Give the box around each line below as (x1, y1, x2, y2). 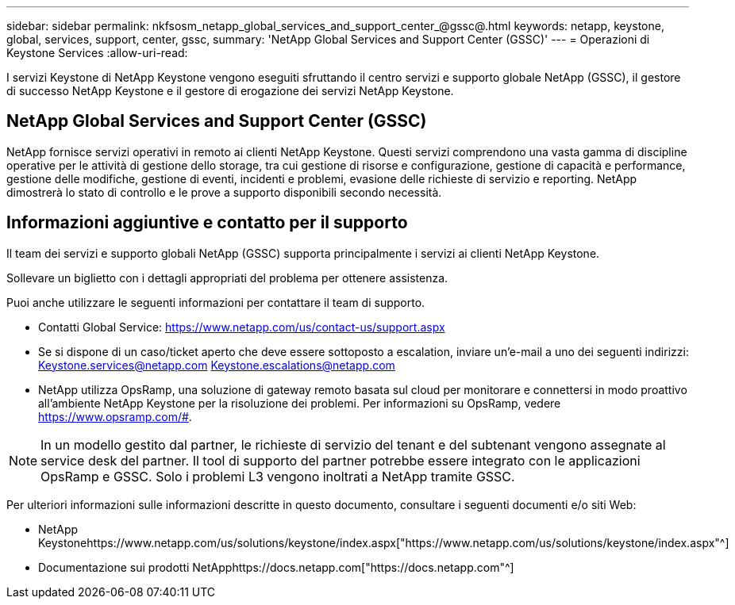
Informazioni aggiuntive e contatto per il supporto (6, 213, 408, 233)
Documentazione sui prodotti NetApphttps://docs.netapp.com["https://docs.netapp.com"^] (38, 560, 514, 574)
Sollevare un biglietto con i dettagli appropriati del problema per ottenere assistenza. (6, 270, 448, 285)
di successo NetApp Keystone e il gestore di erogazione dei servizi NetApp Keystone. (6, 84, 454, 98)
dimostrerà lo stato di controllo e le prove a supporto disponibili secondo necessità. (6, 185, 442, 199)
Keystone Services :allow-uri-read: (6, 46, 188, 59)
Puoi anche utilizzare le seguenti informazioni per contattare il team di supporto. (6, 295, 425, 309)
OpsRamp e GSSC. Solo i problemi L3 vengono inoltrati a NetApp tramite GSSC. (40, 468, 515, 484)
